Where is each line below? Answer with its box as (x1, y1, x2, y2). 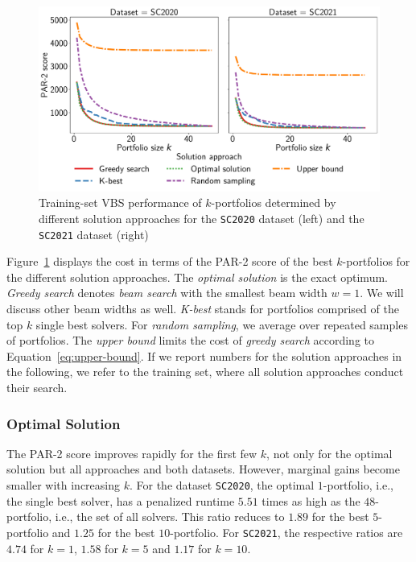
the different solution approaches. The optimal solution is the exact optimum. (6, 268, 388, 285)
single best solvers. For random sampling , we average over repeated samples (35, 316, 408, 333)
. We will (360, 284, 404, 301)
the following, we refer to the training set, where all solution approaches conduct (6, 363, 404, 380)
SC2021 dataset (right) (39, 225, 149, 242)
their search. (6, 379, 68, 396)
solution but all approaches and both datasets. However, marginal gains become (6, 461, 400, 477)
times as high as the (262, 492, 360, 509)
